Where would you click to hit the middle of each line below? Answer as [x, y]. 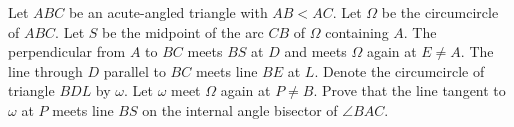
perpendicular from [67, 51]
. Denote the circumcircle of [399, 70]
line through [45, 70]
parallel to [134, 70]
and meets [315, 51]
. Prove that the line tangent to [409, 90]
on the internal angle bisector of [240, 109]
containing [357, 31]
